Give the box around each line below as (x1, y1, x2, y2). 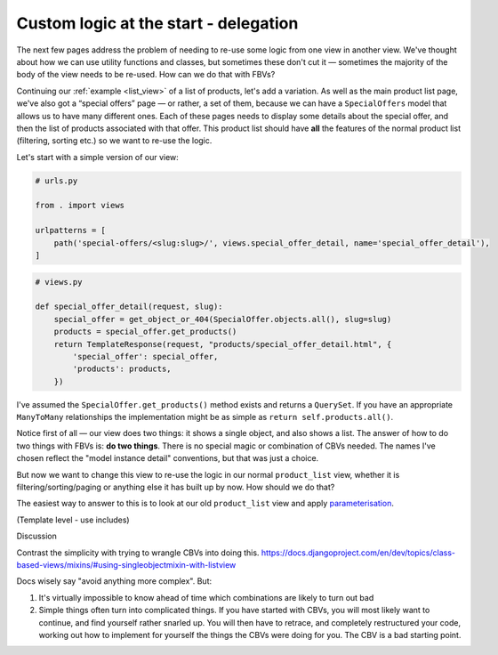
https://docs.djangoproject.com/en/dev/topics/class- (261, 547, 455, 558)
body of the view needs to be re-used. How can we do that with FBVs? (16, 69, 276, 80)
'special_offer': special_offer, (72, 352, 219, 361)
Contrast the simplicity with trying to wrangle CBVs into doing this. (16, 547, 260, 558)
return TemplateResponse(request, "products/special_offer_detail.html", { (53, 339, 392, 349)
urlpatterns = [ (35, 225, 107, 236)
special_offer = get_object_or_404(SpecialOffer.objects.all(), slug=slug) (53, 314, 392, 324)
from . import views (35, 200, 124, 211)
